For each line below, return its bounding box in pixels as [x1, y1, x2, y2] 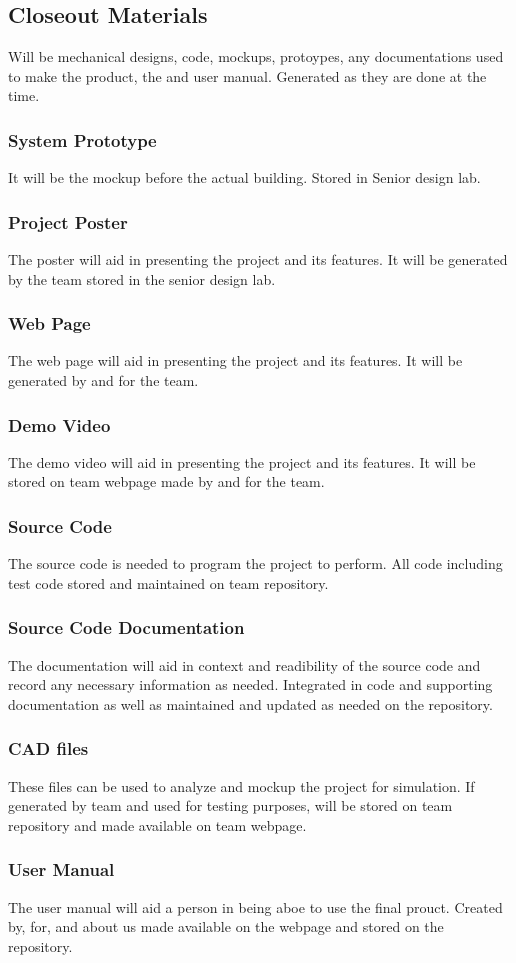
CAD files [8, 736, 89, 761]
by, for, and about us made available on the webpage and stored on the [8, 916, 444, 937]
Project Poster [8, 209, 128, 234]
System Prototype [8, 127, 157, 152]
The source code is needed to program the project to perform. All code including [8, 553, 503, 574]
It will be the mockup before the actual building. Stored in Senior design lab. [8, 167, 481, 188]
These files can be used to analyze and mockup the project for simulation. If [8, 775, 475, 796]
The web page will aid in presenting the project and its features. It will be [8, 350, 463, 371]
